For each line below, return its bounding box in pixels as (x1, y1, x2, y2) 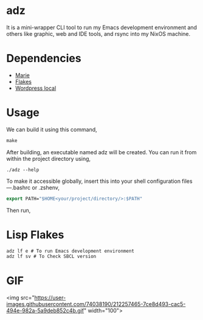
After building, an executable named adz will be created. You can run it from (6, 148, 197, 155)
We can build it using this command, (6, 126, 97, 133)
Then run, (6, 206, 31, 214)
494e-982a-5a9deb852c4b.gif (6, 307, 84, 315)
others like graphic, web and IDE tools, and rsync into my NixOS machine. (6, 30, 191, 37)
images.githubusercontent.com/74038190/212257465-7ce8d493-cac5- (6, 301, 186, 308)
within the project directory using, (6, 155, 91, 162)
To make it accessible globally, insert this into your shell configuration (6, 177, 181, 185)
